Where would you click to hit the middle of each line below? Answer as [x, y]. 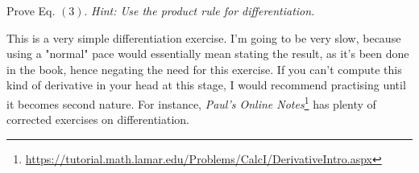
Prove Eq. [31, 10]
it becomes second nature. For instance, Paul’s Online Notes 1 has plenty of [191, 102]
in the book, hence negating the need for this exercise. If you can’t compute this [204, 69]
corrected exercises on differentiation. [98, 119]
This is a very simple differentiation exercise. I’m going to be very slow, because [204, 37]
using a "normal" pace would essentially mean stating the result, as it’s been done [208, 54]
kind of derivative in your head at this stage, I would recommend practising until [206, 85]
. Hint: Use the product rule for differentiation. [199, 10]
